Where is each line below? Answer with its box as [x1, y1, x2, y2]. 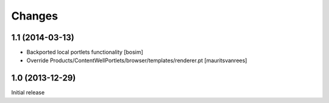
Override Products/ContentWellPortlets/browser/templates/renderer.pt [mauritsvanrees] [26, 57, 247, 64]
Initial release [11, 89, 45, 96]
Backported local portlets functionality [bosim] [26, 49, 143, 56]
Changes [11, 9, 58, 23]
